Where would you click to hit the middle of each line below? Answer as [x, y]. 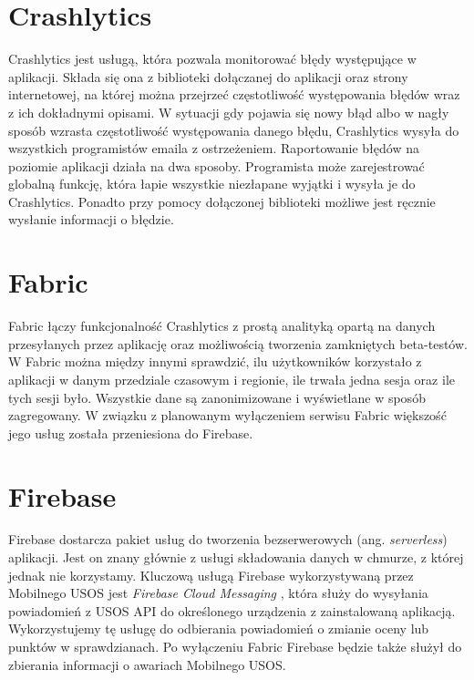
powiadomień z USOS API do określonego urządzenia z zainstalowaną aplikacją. [232, 610]
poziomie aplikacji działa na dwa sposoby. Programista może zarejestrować [216, 165]
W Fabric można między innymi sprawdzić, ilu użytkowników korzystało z [215, 361]
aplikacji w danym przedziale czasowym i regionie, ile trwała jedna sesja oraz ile [232, 379]
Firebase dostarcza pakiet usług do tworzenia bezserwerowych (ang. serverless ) [228, 539]
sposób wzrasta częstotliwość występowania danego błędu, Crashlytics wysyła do [234, 130]
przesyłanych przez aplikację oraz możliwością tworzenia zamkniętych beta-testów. [238, 343]
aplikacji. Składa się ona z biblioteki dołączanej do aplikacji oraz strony [208, 76]
